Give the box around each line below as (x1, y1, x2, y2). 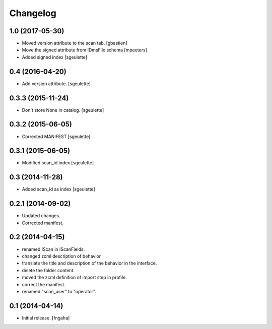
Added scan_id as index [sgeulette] (22, 186, 95, 192)
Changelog (9, 8, 56, 19)
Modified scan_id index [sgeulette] (22, 160, 94, 166)
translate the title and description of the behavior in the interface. (22, 260, 157, 267)
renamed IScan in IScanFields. (22, 246, 85, 252)
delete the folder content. (22, 267, 75, 273)
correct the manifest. (22, 281, 65, 287)
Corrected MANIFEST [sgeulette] (22, 134, 91, 140)
